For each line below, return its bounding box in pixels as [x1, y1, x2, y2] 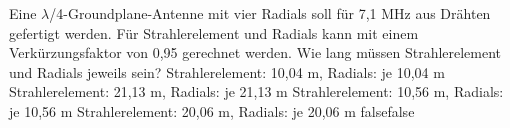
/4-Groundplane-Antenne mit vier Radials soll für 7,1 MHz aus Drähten [49, 3, 491, 23]
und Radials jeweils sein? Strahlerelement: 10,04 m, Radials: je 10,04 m [9, 61, 445, 82]
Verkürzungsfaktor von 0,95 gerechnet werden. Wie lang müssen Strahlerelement [9, 42, 502, 63]
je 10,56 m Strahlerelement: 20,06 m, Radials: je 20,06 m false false [9, 100, 415, 121]
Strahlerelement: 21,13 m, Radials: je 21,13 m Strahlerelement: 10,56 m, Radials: [9, 81, 504, 102]
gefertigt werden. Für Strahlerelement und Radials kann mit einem [9, 22, 419, 43]
